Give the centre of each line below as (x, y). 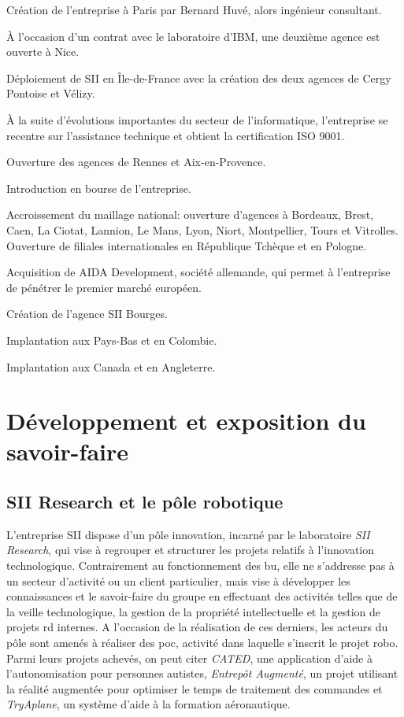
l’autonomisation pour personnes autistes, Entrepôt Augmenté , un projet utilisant (202, 673)
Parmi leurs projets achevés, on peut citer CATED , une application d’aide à (189, 658)
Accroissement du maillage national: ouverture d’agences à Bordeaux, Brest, (190, 214)
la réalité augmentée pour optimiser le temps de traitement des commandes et (195, 688)
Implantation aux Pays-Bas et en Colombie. (112, 340)
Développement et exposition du (186, 421)
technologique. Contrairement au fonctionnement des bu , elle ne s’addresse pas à (200, 565)
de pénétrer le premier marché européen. (104, 287)
